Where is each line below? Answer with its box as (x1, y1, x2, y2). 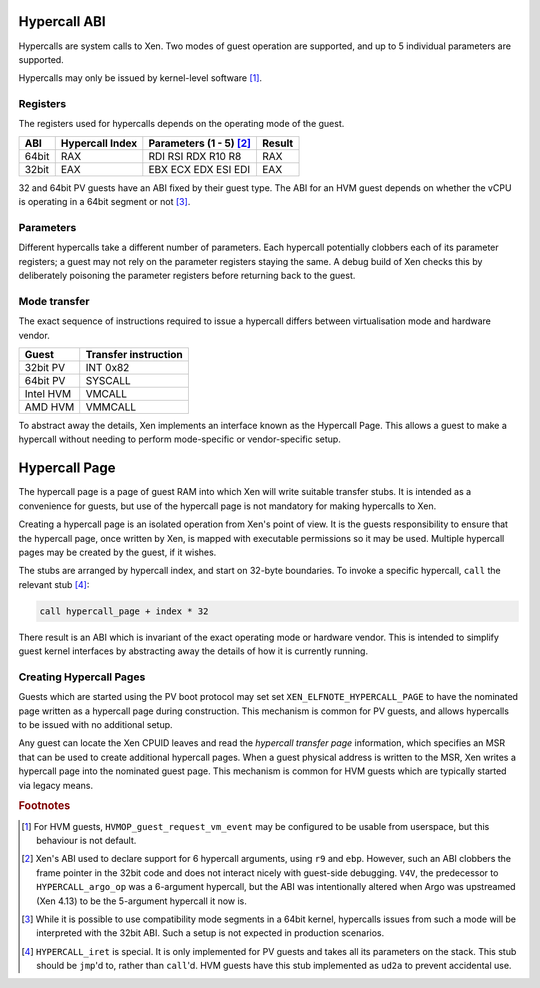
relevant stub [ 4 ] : (18, 578, 90, 590)
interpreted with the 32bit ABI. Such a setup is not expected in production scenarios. (36, 927, 385, 939)
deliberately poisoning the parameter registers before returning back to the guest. (18, 270, 356, 282)
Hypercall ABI (18, 13, 106, 30)
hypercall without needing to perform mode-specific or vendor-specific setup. (18, 433, 342, 445)
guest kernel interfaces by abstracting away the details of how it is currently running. (18, 645, 369, 657)
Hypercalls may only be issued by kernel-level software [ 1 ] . (18, 72, 263, 84)
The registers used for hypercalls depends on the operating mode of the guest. (18, 118, 345, 130)
